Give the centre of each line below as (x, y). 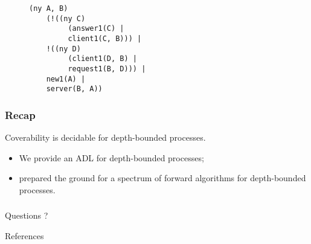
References (24, 236)
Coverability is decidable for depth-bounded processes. (105, 137)
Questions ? (27, 215)
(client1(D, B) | (102, 59)
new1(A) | (66, 79)
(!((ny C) (66, 18)
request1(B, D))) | (107, 69)
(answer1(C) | (96, 29)
